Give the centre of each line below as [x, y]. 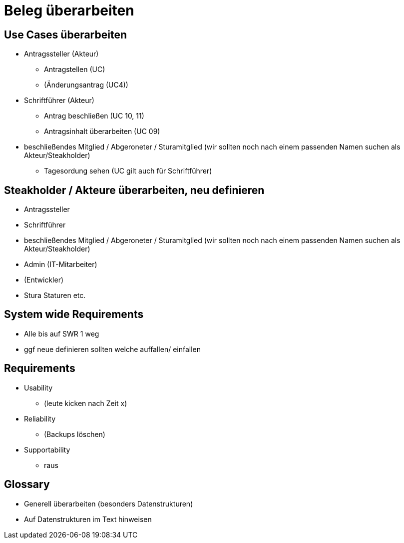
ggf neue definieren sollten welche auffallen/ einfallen [113, 349]
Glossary [27, 484]
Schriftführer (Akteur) [59, 100]
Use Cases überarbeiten [66, 34]
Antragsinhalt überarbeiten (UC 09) [102, 131]
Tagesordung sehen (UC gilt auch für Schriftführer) [128, 171]
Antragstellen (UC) [75, 69]
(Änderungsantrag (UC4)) [86, 85]
